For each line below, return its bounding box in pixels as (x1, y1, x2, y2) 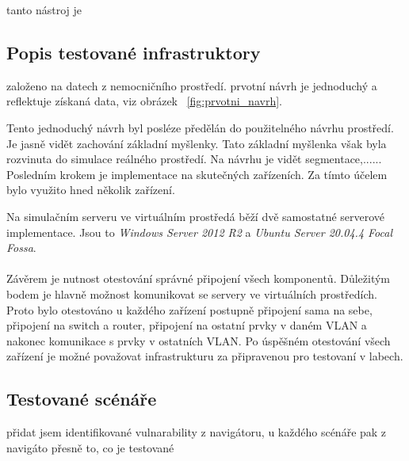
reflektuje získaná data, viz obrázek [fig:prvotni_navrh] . (6, 93, 282, 109)
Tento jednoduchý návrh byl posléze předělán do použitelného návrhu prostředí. (6, 119, 394, 135)
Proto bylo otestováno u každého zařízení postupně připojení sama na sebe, (6, 301, 373, 318)
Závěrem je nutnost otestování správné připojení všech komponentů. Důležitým (6, 270, 391, 287)
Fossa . (6, 239, 36, 256)
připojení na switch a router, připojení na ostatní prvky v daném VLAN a (6, 317, 367, 333)
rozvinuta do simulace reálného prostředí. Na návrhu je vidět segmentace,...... (6, 150, 382, 167)
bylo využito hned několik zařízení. (6, 181, 175, 198)
